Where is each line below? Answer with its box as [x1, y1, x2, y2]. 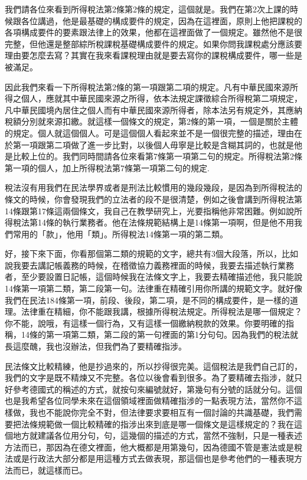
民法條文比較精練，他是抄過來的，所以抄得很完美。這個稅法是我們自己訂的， [5, 360, 302, 372]
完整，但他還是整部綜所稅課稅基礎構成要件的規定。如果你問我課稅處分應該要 [5, 37, 302, 50]
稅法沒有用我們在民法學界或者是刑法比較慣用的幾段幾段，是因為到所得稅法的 [5, 181, 302, 194]
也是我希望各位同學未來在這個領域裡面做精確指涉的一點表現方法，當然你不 [5, 394, 294, 407]
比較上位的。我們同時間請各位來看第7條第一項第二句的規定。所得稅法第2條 [12, 150, 302, 162]
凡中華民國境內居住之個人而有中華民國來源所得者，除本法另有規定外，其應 [5, 103, 294, 116]
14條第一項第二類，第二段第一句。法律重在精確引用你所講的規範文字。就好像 [5, 282, 302, 295]
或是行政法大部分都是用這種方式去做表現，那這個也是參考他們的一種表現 [12, 452, 294, 465]
